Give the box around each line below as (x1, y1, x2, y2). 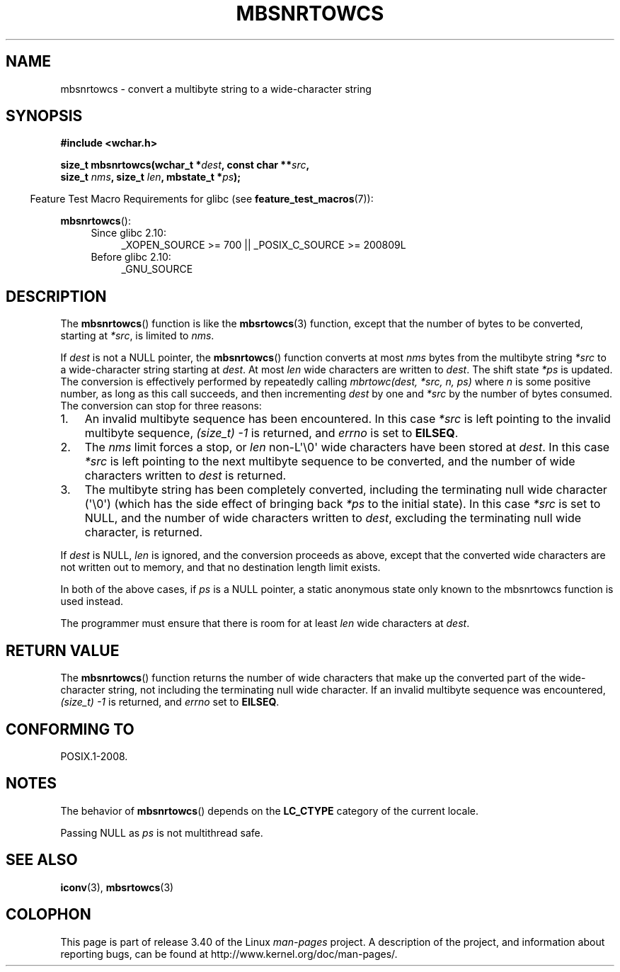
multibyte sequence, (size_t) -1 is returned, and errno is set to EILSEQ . (84, 426, 459, 441)
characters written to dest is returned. (84, 468, 287, 483)
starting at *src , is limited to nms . (60, 329, 214, 342)
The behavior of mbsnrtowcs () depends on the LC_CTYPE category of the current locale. (60, 804, 479, 817)
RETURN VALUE (6, 641, 120, 660)
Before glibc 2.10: (91, 251, 171, 264)
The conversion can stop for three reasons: (60, 400, 262, 412)
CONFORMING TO (6, 720, 134, 738)
